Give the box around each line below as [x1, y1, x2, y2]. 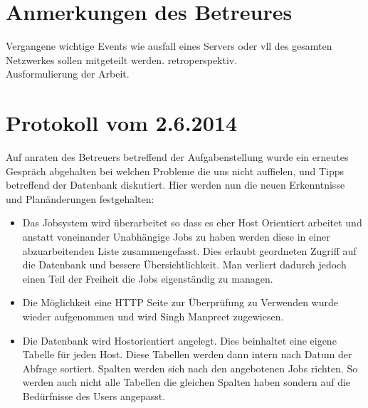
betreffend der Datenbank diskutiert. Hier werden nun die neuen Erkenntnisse [6, 177, 345, 192]
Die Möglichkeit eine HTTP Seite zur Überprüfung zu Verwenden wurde [22, 295, 338, 310]
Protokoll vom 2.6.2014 [6, 108, 237, 137]
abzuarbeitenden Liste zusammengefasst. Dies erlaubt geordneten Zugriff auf [22, 243, 357, 258]
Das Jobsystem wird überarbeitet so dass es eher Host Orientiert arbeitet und [22, 215, 362, 230]
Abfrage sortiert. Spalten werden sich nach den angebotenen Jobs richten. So [22, 360, 358, 375]
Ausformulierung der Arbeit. [6, 66, 130, 81]
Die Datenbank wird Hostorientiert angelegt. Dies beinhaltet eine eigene [22, 333, 337, 347]
